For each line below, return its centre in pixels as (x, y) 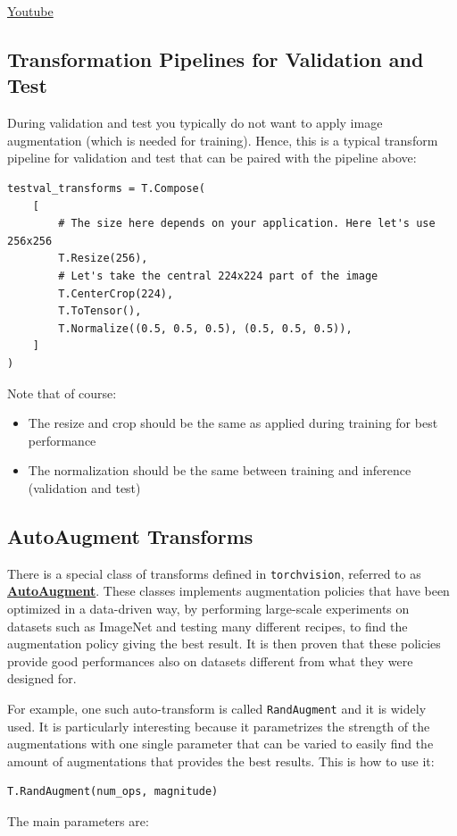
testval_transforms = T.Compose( (106, 188)
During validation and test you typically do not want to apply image (195, 123)
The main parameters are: (78, 820)
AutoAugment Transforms (130, 535)
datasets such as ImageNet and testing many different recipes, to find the (208, 626)
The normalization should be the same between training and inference (220, 470)
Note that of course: (62, 393)
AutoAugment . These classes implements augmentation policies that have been (228, 591)
